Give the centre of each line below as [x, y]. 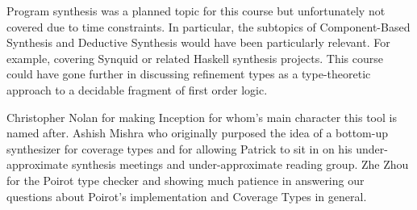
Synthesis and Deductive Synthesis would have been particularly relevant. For [198, 42]
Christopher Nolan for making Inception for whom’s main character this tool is [202, 117]
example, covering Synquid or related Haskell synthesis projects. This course [195, 58]
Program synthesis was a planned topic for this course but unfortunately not [196, 10]
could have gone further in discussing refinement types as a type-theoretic [189, 74]
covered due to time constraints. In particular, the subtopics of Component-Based [208, 26]
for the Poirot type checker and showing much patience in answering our [186, 180]
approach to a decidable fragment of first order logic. [137, 89]
